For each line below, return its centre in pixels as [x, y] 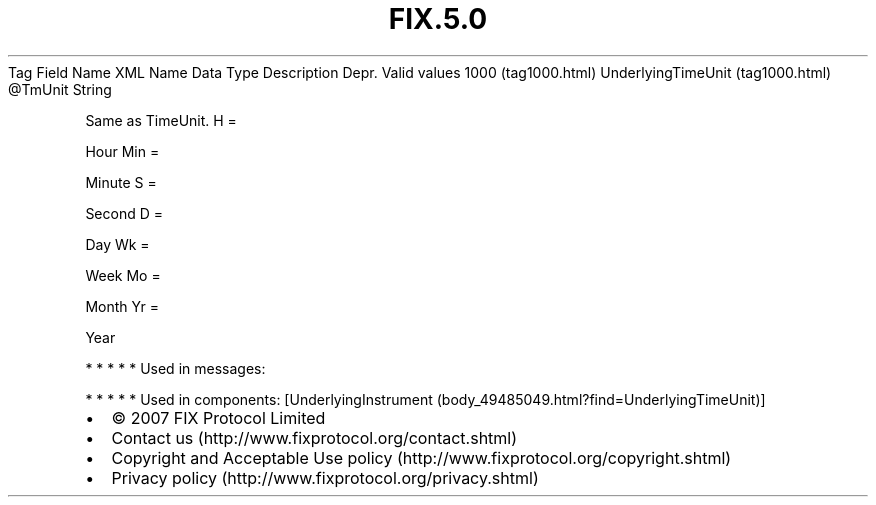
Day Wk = [117, 244]
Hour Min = [122, 151]
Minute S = [121, 182]
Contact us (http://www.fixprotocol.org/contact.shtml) [314, 437]
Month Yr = [122, 306]
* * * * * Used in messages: [175, 368]
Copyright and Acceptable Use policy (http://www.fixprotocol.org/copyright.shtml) [421, 457]
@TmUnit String [60, 89]
